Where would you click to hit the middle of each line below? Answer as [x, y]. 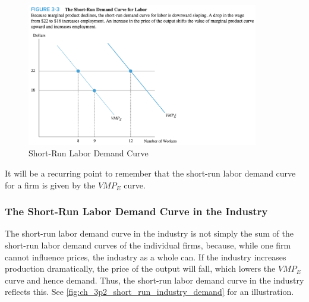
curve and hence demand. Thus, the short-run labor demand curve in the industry [154, 280]
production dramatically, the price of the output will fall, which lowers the [140, 268]
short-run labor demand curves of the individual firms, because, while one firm [148, 245]
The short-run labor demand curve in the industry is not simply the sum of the [149, 233]
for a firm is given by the [50, 185]
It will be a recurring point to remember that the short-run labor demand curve [150, 173]
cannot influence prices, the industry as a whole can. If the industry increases [146, 257]
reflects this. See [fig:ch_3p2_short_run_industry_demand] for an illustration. [149, 292]
